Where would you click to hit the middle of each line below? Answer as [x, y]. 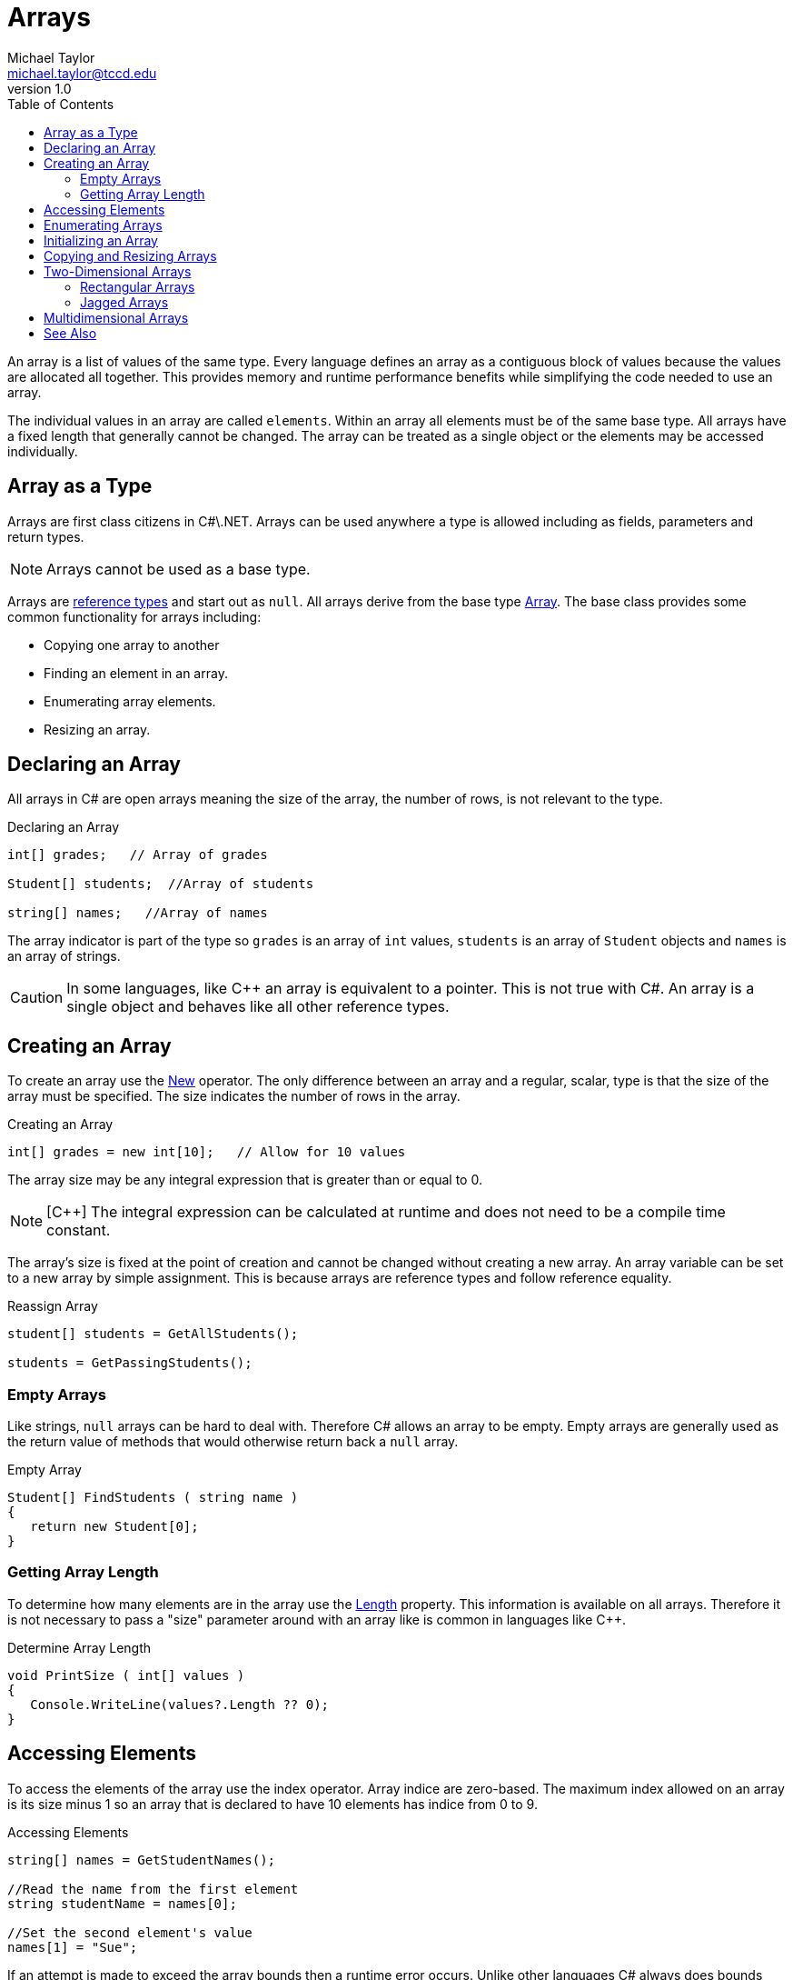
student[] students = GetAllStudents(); [153, 1334]
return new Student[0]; [114, 1527]
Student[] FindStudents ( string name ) [153, 1498]
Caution [37, 998]
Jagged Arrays [124, 302]
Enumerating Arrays [103, 225]
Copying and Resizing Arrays [130, 255]
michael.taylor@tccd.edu [82, 73]
